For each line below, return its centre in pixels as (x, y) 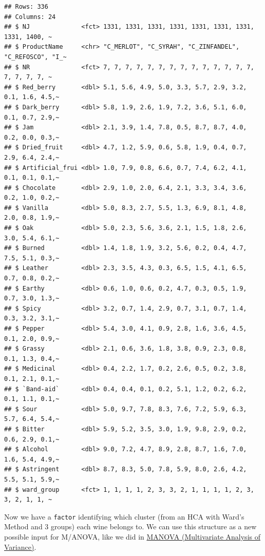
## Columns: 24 (30, 17)
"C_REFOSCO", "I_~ (35, 57)
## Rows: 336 (26, 7)
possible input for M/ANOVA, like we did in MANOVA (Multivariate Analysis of (132, 536)
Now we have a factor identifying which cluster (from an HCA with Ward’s (124, 516)
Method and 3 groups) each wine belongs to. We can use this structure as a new (130, 526)
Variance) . (20, 547)
